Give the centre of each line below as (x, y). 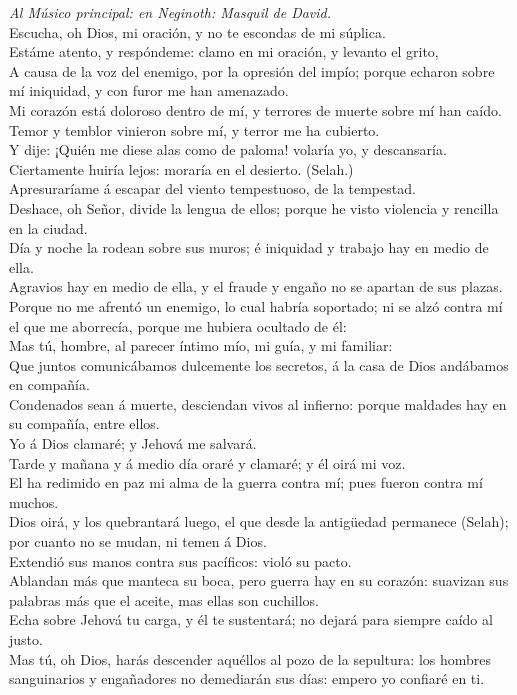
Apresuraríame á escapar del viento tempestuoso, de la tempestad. (212, 188)
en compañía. (49, 384)
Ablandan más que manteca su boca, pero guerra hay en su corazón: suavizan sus (259, 580)
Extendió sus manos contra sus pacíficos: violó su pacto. (180, 560)
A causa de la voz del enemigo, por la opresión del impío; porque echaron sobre (252, 70)
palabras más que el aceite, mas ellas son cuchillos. (164, 599)
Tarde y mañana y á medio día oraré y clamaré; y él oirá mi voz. (207, 462)
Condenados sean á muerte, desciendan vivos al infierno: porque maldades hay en (258, 403)
